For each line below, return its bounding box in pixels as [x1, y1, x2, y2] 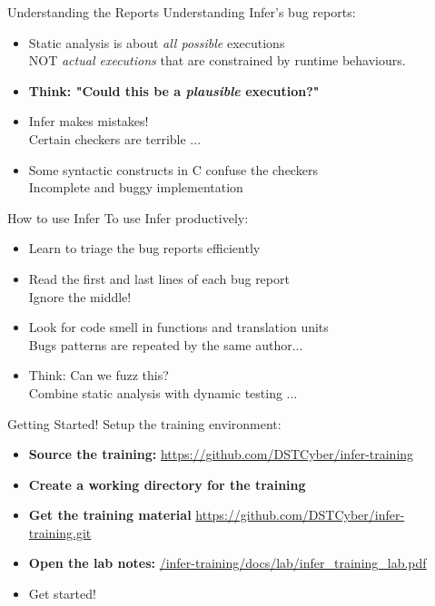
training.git [28, 523, 92, 542]
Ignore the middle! [28, 287, 132, 306]
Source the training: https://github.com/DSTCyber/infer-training [28, 445, 414, 464]
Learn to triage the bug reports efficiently [28, 239, 261, 258]
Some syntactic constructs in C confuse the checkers [28, 160, 318, 179]
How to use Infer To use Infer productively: [7, 208, 249, 227]
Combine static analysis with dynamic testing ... [28, 383, 298, 402]
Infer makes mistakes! [28, 112, 149, 131]
